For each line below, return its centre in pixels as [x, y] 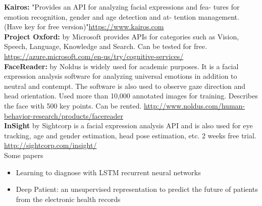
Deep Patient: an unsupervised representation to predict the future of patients [137, 189]
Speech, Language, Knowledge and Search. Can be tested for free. [106, 46]
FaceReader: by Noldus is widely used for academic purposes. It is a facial [121, 66]
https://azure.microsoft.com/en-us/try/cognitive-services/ [94, 56]
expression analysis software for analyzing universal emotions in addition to [121, 76]
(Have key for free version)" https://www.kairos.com [84, 27]
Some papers [24, 155]
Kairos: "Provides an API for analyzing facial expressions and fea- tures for [122, 7]
